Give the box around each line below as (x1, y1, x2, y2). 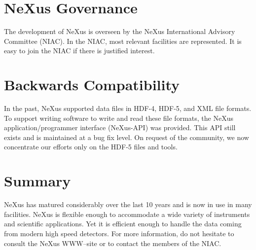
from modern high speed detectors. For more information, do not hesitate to (4, 228, 234, 238)
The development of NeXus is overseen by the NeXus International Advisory (4, 26, 235, 36)
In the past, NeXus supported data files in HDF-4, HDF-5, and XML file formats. (4, 103, 252, 113)
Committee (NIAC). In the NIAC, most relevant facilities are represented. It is (4, 36, 242, 46)
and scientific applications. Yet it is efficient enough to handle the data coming (4, 218, 242, 229)
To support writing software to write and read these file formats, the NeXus (4, 112, 233, 123)
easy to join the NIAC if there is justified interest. (4, 45, 155, 56)
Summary (4, 171, 71, 191)
